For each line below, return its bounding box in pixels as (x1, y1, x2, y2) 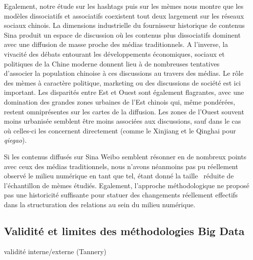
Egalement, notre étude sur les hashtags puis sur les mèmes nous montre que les (4, 1, 244, 11)
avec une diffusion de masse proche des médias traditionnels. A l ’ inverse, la (4, 39, 228, 49)
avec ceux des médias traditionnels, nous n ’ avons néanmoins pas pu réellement (4, 161, 238, 171)
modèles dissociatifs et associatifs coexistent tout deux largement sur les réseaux (4, 10, 244, 21)
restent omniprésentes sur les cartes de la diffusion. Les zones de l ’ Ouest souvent (4, 106, 244, 116)
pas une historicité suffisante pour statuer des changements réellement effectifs (4, 190, 238, 200)
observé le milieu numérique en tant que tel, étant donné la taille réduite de (4, 171, 234, 181)
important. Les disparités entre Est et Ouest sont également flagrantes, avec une (4, 87, 244, 97)
